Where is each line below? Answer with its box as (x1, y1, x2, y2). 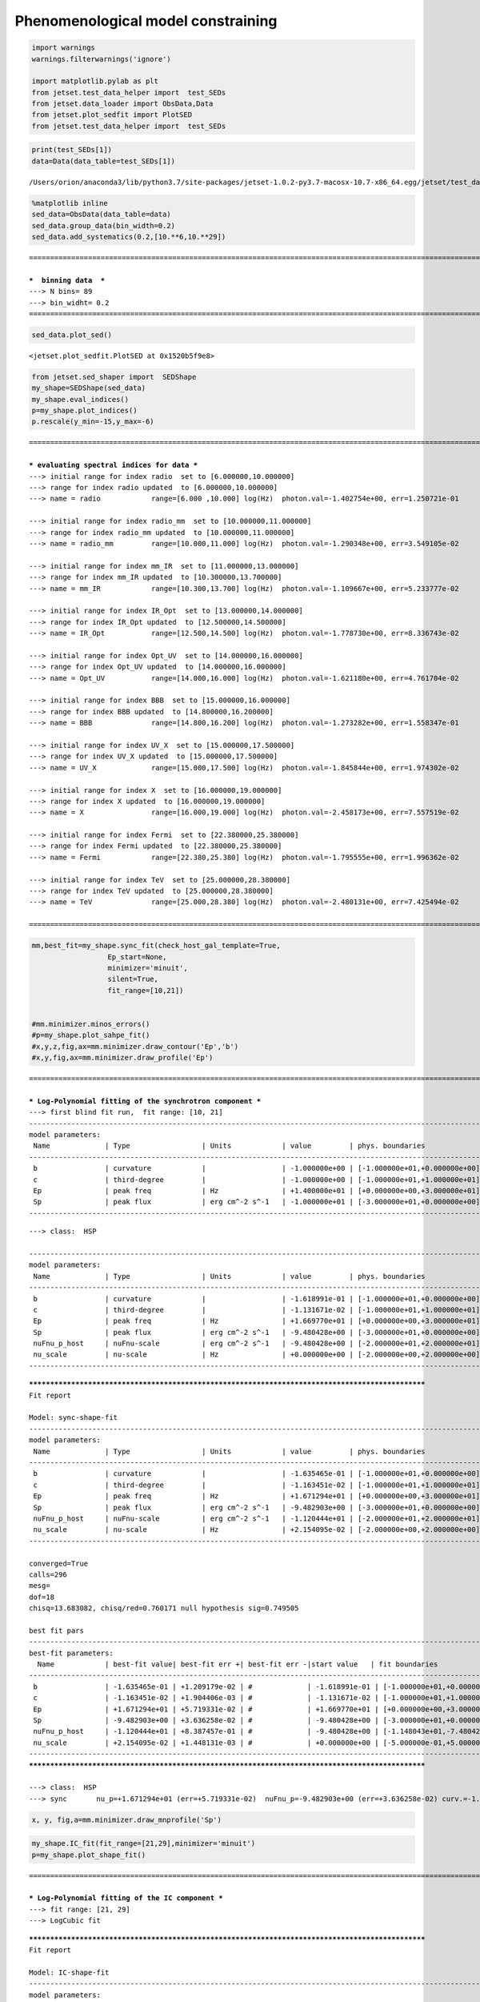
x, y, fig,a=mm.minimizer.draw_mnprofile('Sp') (31, 1815, 222, 1824)
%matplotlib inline (31, 199, 108, 207)
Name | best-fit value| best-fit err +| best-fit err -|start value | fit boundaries (37, 1660, 438, 1669)
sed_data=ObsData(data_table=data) (31, 210, 171, 219)
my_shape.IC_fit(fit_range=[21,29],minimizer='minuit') (31, 1839, 256, 1848)
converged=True (29, 1558, 89, 1568)
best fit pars (29, 1626, 84, 1635)
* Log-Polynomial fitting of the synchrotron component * (29, 1096, 262, 1105)
